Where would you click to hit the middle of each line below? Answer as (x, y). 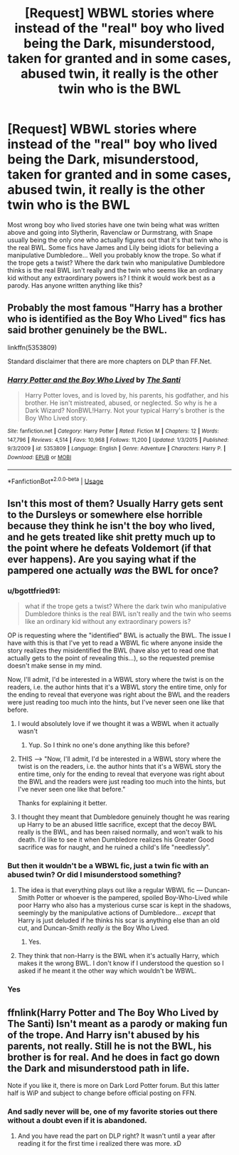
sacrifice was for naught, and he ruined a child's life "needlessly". (114, 847)
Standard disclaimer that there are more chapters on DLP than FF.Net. (110, 361)
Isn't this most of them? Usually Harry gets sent (115, 504)
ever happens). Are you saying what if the (102, 559)
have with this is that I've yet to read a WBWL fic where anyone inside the (115, 643)
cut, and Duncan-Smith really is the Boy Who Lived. (93, 928)
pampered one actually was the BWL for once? (113, 570)
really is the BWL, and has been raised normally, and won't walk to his (120, 832)
